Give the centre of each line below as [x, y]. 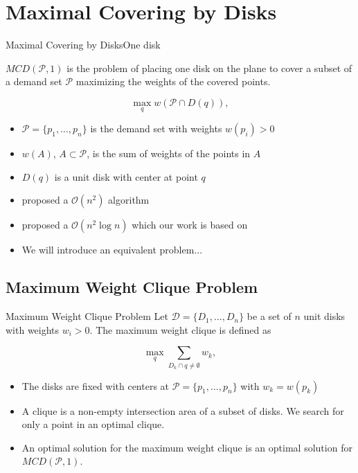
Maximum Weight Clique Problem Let [87, 316]
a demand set [34, 81]
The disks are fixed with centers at [96, 385]
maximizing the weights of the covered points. [173, 81]
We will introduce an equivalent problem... [112, 250]
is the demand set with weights [156, 128]
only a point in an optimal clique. [93, 424]
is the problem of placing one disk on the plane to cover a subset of [209, 68]
